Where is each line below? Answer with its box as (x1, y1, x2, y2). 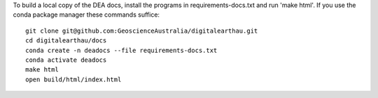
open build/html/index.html (25, 75, 122, 83)
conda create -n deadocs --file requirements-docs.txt (25, 46, 218, 54)
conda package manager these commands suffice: (13, 10, 160, 19)
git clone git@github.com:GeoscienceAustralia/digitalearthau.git (25, 26, 258, 35)
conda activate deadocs (25, 56, 107, 64)
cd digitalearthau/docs (25, 37, 107, 44)
